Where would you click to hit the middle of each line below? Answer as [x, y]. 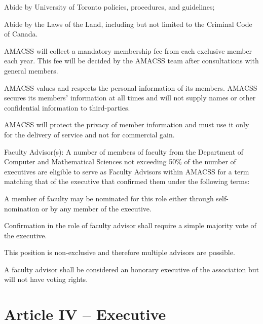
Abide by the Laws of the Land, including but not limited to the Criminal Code [128, 24]
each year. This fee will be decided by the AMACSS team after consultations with [131, 61]
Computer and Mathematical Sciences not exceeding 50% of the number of [120, 161]
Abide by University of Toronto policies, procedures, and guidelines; [109, 7]
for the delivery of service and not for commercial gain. [89, 134]
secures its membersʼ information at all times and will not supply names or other [130, 98]
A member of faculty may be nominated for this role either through [109, 198]
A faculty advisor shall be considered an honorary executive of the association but [132, 269]
